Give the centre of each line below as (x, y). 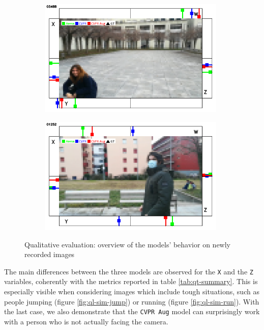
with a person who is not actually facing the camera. (86, 321)
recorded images (50, 254)
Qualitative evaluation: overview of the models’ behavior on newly (128, 244)
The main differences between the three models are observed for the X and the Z (129, 271)
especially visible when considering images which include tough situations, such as (132, 291)
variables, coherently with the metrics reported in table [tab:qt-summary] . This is (131, 281)
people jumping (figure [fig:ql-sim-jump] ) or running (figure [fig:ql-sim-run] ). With (132, 301)
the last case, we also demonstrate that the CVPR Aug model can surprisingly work (132, 311)
